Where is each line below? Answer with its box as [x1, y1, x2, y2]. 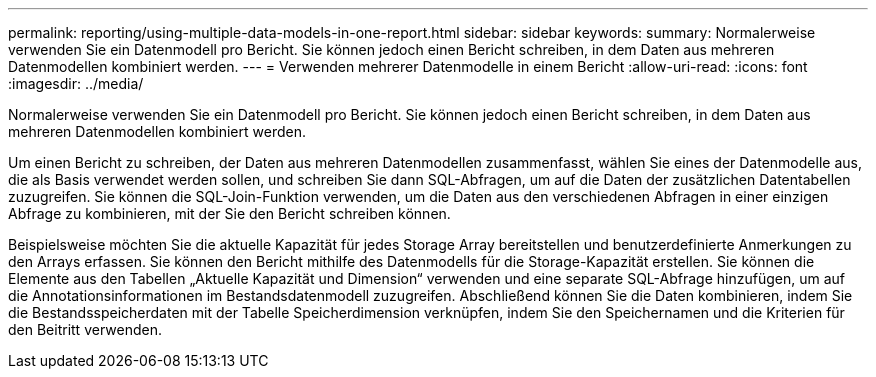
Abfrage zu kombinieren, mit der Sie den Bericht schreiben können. [8, 205, 451, 222]
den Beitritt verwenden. [8, 321, 162, 338]
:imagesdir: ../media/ [8, 75, 144, 92]
